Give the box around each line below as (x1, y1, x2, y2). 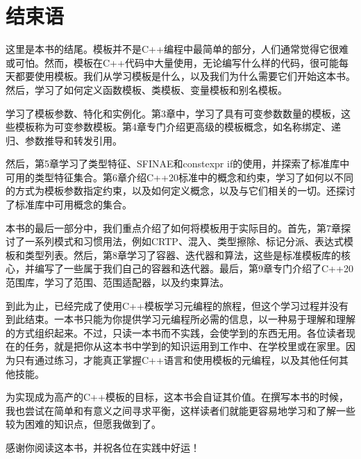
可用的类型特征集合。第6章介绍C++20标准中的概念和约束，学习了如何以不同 (6, 169, 353, 184)
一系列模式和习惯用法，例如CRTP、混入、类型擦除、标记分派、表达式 (24, 234, 344, 249)
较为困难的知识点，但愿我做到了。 (6, 417, 161, 431)
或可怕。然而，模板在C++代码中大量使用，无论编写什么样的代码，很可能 (6, 55, 339, 69)
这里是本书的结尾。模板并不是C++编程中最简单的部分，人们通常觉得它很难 (6, 42, 349, 56)
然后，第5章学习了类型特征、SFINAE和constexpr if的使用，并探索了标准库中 (6, 156, 350, 171)
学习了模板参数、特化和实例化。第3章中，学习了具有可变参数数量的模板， (6, 106, 341, 120)
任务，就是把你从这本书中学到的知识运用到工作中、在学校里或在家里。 (24, 339, 346, 353)
